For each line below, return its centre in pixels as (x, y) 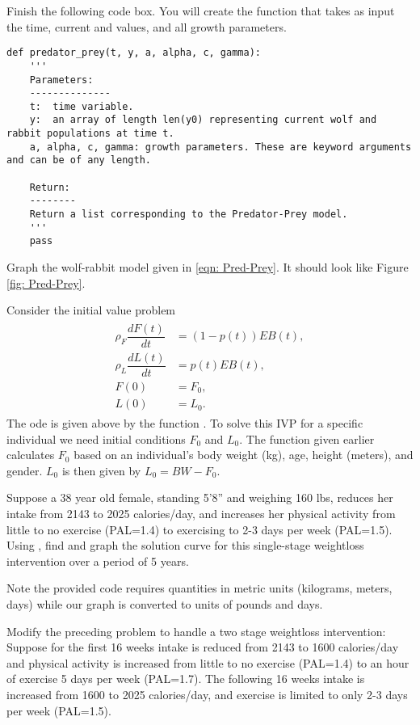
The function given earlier (310, 438)
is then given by (101, 470)
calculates (31, 455)
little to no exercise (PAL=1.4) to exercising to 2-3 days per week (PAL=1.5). (199, 529)
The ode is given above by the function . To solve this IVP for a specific (185, 423)
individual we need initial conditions (96, 438)
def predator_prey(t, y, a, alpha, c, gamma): (134, 53)
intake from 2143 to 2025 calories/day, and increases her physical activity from (201, 514)
